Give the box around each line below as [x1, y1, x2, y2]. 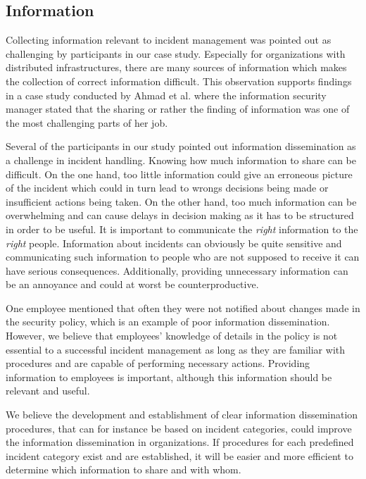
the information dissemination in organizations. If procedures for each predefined [6, 435, 354, 449]
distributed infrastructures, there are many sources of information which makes [6, 60, 347, 75]
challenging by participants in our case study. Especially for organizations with [6, 46, 346, 61]
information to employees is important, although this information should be [6, 369, 332, 384]
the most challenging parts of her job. [6, 115, 168, 130]
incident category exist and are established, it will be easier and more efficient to [6, 448, 353, 463]
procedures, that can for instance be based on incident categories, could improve [6, 421, 352, 435]
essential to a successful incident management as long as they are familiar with [6, 342, 346, 356]
